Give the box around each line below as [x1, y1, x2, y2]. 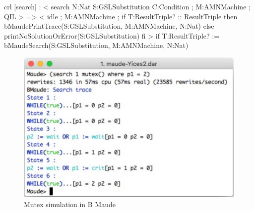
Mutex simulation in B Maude [24, 199, 116, 209]
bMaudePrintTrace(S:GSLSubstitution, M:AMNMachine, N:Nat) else [4, 21, 214, 31]
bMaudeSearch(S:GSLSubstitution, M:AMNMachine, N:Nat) [4, 40, 189, 50]
